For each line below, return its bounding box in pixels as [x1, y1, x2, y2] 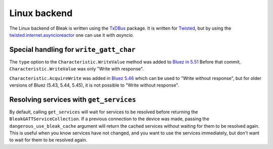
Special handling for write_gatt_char [9, 45, 136, 54]
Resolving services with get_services [9, 95, 136, 104]
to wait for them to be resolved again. [9, 137, 87, 143]
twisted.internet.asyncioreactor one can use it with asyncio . [9, 32, 134, 38]
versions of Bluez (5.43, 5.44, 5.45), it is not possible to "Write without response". [9, 82, 179, 88]
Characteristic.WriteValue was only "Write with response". [9, 66, 144, 72]
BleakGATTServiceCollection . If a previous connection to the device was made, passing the [9, 116, 209, 122]
